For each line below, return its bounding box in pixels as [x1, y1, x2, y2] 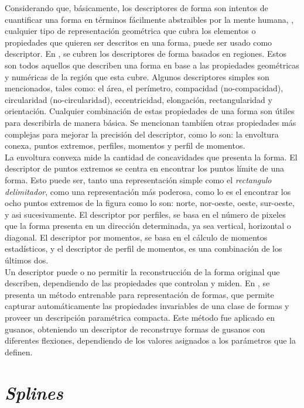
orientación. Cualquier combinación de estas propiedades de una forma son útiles [5, 105, 295, 117]
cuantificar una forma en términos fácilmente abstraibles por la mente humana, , [5, 13, 294, 25]
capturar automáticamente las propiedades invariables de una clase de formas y [5, 300, 289, 312]
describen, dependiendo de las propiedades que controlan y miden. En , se [5, 277, 270, 289]
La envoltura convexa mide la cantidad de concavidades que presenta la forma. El [5, 150, 298, 163]
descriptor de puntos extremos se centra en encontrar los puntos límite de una [5, 162, 285, 174]
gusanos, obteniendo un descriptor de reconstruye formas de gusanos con [5, 323, 265, 335]
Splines [5, 380, 63, 404]
